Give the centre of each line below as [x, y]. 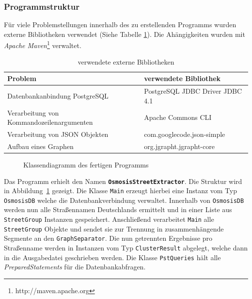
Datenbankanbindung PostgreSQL [58, 95]
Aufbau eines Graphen [40, 146]
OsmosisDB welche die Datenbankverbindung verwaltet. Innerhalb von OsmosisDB [124, 200]
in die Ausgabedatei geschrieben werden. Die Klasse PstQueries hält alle [112, 257]
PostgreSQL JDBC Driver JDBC [193, 91]
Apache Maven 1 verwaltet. [43, 45]
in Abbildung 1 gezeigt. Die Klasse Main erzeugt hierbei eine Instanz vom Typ [121, 191]
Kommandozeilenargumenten [50, 122]
